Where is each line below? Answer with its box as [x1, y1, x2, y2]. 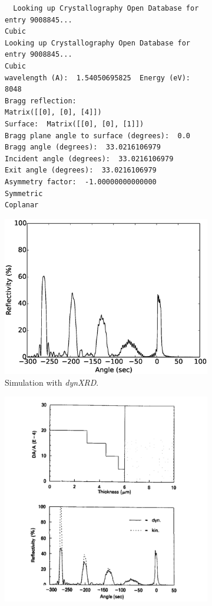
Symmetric [5, 189, 43, 198]
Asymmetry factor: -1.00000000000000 [5, 177, 157, 186]
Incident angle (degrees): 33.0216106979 [5, 154, 174, 163]
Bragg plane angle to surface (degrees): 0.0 [5, 131, 190, 140]
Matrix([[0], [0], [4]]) [5, 108, 102, 117]
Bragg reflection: [5, 96, 77, 105]
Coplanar [5, 201, 39, 210]
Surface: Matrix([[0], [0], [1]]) [5, 119, 144, 128]
